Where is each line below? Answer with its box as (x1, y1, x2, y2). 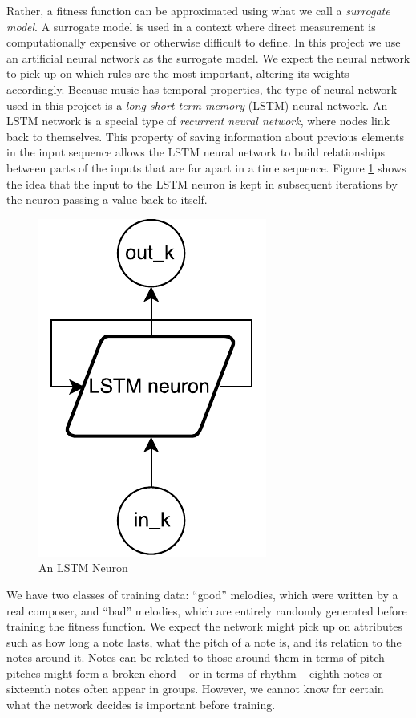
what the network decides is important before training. (6, 696, 276, 713)
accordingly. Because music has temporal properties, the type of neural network (6, 80, 398, 97)
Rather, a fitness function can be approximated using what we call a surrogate (6, 2, 390, 18)
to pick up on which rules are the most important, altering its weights (6, 65, 349, 82)
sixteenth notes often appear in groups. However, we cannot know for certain (6, 680, 384, 697)
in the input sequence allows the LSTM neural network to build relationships (6, 144, 385, 160)
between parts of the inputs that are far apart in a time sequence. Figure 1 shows (6, 159, 406, 176)
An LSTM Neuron (38, 559, 128, 576)
